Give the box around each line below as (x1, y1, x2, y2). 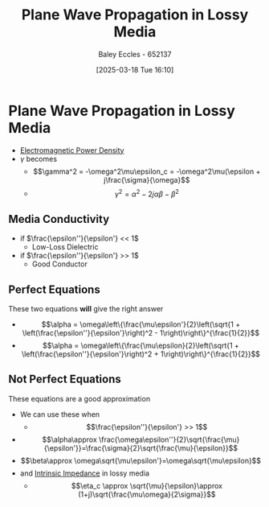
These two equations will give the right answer (8, 303, 164, 313)
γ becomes (19, 154, 58, 163)
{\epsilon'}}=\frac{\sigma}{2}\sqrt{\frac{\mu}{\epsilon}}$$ (43, 443, 238, 452)
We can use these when (19, 409, 100, 419)
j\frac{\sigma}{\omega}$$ (104, 175, 190, 184)
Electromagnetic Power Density (19, 145, 124, 155)
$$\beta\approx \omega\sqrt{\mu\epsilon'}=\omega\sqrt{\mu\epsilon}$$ (20, 455, 262, 465)
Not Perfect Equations (8, 373, 122, 386)
